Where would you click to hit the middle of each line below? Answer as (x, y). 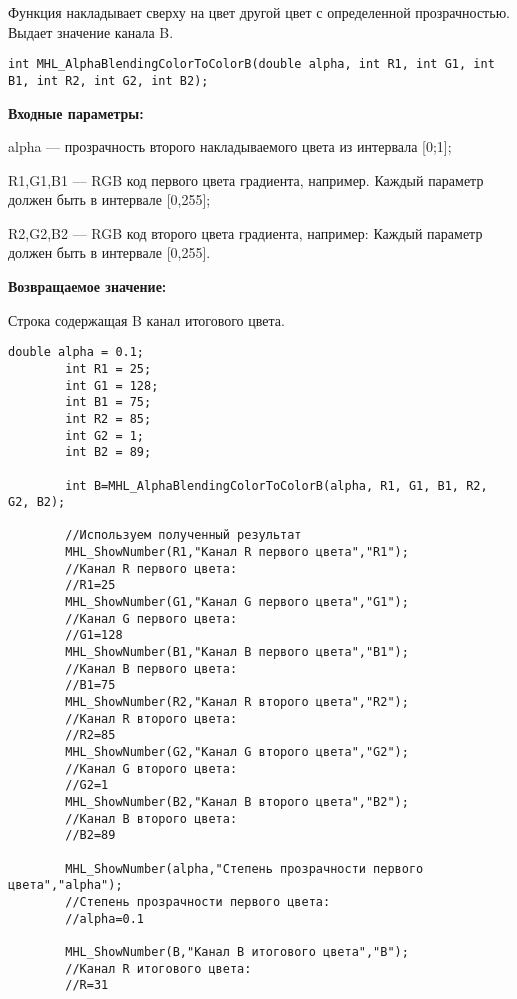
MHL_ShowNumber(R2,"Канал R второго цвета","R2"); (237, 702)
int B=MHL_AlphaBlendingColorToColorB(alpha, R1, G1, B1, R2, (276, 485)
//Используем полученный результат (183, 535)
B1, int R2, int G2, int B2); (108, 80)
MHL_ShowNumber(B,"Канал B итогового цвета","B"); (237, 951)
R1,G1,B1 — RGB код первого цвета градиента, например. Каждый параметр (246, 179)
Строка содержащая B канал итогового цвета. (146, 319)
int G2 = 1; (105, 435)
